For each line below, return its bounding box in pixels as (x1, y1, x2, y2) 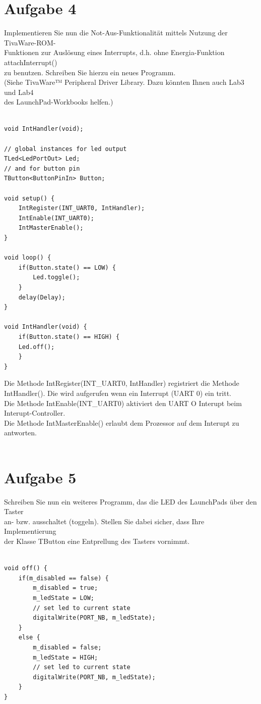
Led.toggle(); (33, 274, 80, 281)
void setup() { (4, 194, 55, 202)
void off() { (4, 565, 47, 572)
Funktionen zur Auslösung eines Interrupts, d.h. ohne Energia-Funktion (4, 47, 225, 58)
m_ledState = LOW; (33, 594, 94, 601)
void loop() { (4, 254, 51, 262)
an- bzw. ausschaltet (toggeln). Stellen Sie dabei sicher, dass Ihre (4, 516, 205, 526)
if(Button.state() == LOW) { (18, 264, 116, 271)
